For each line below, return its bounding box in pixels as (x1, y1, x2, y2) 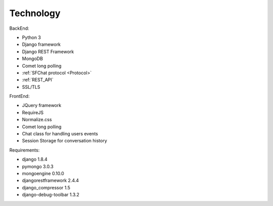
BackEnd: (9, 25, 29, 31)
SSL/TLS (22, 84, 40, 90)
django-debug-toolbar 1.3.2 (22, 192, 79, 198)
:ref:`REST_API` (22, 77, 54, 83)
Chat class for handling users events (22, 131, 98, 137)
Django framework (22, 41, 61, 47)
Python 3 (22, 34, 41, 40)
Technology (9, 8, 61, 19)
